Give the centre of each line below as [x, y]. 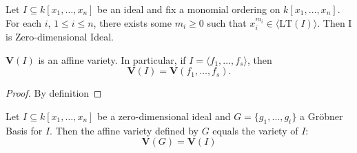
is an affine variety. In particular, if [112, 59]
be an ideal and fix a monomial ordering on [189, 9]
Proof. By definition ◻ [54, 93]
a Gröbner [322, 116]
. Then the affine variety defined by [124, 130]
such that [227, 22]
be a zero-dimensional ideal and [164, 116]
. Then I [335, 22]
